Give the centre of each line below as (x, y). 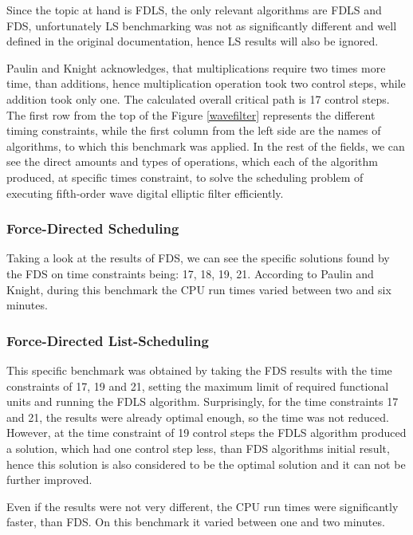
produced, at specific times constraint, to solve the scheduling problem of (185, 177)
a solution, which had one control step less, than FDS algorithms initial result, (198, 448)
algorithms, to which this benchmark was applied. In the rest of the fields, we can (206, 146)
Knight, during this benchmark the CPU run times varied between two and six (199, 289)
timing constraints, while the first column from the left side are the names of (194, 130)
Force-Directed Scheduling (93, 228)
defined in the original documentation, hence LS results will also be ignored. (193, 41)
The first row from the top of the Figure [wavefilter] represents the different (191, 114)
